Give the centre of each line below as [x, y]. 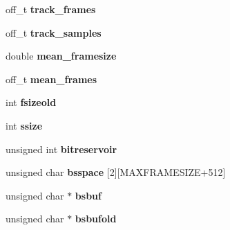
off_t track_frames [51, 9]
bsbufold [96, 219]
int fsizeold [31, 102]
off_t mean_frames [51, 79]
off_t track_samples [54, 32]
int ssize [24, 125]
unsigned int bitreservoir [61, 149]
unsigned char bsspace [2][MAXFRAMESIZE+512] [116, 172]
